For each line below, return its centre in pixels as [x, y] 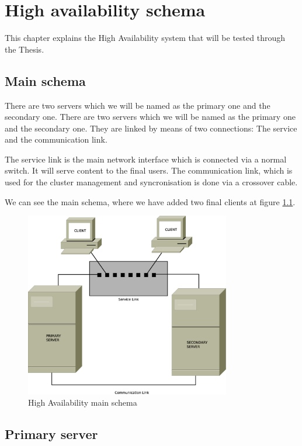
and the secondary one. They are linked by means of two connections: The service [151, 128]
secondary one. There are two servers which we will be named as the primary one [150, 117]
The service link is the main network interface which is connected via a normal [146, 159]
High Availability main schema [83, 402]
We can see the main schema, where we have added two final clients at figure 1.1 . [150, 201]
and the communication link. [56, 139]
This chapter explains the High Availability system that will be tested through [145, 38]
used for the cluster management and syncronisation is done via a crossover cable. [151, 182]
